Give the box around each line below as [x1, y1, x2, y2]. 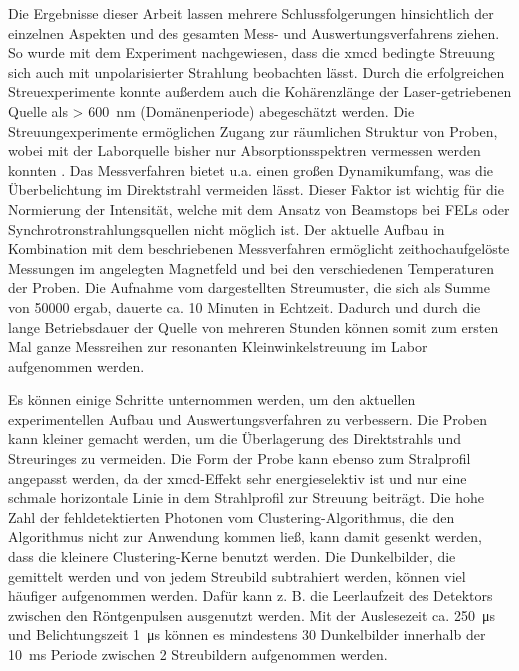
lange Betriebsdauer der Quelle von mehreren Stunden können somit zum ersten [8, 316, 499, 337]
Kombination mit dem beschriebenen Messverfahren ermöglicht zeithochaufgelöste [8, 238, 510, 259]
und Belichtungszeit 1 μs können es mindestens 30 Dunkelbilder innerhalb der [8, 624, 486, 645]
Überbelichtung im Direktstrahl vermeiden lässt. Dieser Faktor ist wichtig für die [8, 179, 504, 200]
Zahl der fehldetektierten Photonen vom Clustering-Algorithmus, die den [8, 506, 455, 527]
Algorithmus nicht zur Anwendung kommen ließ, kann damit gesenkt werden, [8, 526, 482, 547]
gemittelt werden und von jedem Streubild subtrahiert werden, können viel [8, 565, 466, 586]
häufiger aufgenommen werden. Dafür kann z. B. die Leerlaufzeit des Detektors [8, 585, 493, 606]
